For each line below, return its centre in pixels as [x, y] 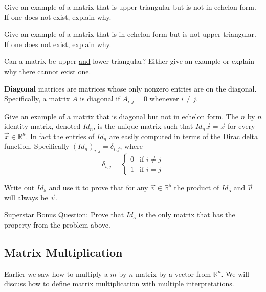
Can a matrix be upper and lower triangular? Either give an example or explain [129, 61]
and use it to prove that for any [98, 187]
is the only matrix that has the [187, 215]
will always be [26, 197]
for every [241, 126]
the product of [197, 187]
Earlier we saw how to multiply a [56, 273]
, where [131, 146]
